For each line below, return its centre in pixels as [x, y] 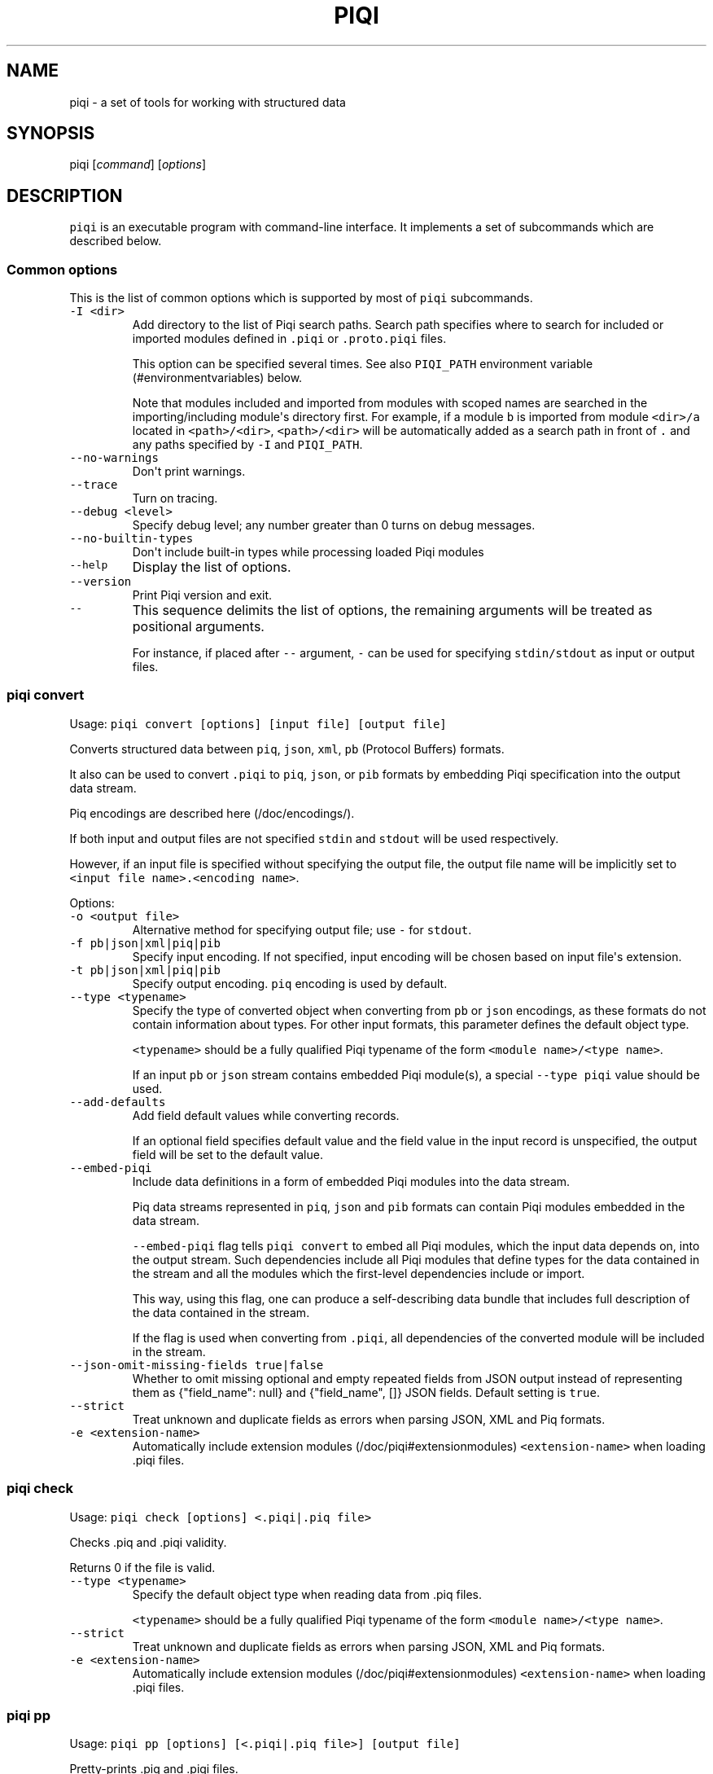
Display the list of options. [212, 567]
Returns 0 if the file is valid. [142, 1567]
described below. [116, 241]
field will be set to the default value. [227, 1154]
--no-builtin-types [131, 539]
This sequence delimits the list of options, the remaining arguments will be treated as [392, 610]
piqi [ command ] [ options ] [138, 165]
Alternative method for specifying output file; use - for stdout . [302, 929]
